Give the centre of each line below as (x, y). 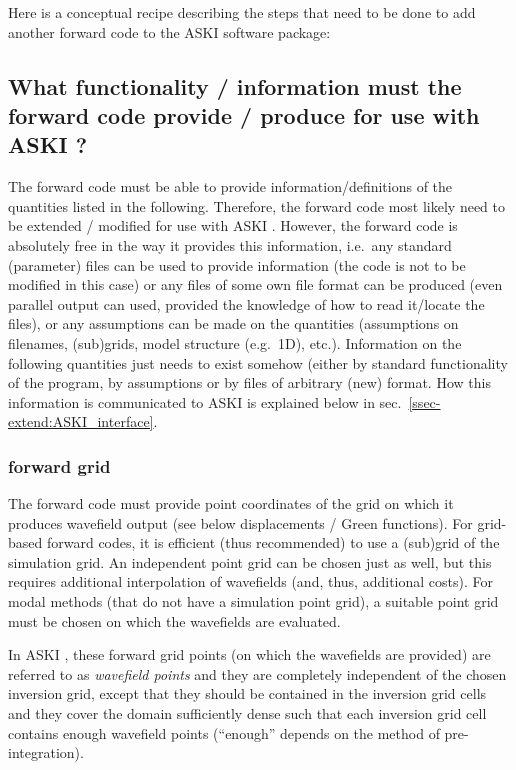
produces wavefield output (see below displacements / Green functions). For (240, 522)
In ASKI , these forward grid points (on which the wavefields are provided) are (249, 654)
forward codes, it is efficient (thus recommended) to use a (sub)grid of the (273, 542)
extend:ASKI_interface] (81, 421)
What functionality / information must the (235, 85)
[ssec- (424, 401)
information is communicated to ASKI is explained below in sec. (205, 401)
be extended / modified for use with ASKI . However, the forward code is (233, 225)
